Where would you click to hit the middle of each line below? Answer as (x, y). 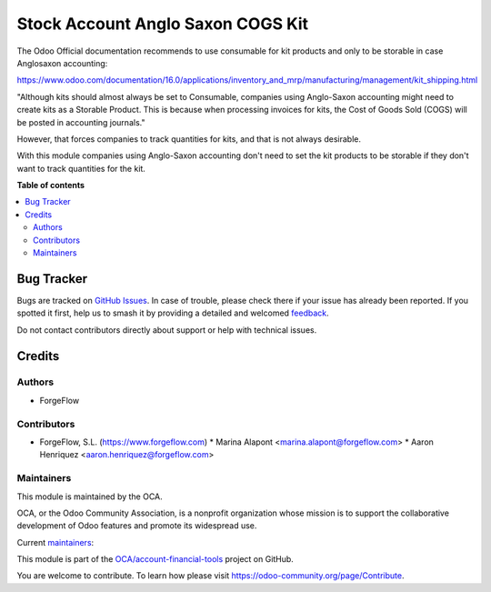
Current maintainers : (55, 542)
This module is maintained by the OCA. (90, 497)
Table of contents (51, 186)
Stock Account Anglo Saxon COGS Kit (163, 24)
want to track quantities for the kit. (81, 168)
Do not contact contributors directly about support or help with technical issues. (167, 330)
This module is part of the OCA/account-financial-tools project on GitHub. (155, 559)
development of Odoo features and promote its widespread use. (137, 526)
